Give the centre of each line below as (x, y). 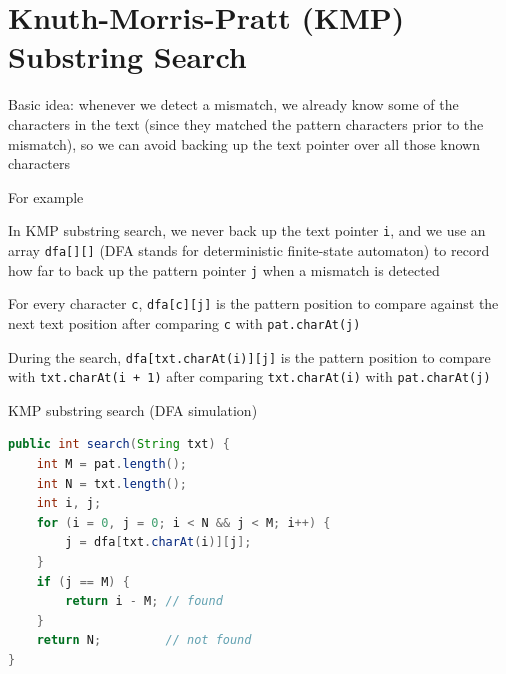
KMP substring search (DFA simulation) (133, 409)
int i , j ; (69, 503)
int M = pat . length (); (112, 464)
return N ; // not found (144, 640)
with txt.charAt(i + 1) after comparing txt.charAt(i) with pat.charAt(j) (249, 376)
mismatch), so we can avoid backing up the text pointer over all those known (244, 143)
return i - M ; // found (144, 601)
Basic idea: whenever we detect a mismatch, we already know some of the (233, 104)
